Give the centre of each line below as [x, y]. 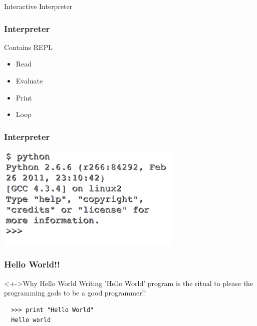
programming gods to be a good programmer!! [75, 293]
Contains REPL [28, 47]
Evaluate [29, 80]
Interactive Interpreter [38, 6]
